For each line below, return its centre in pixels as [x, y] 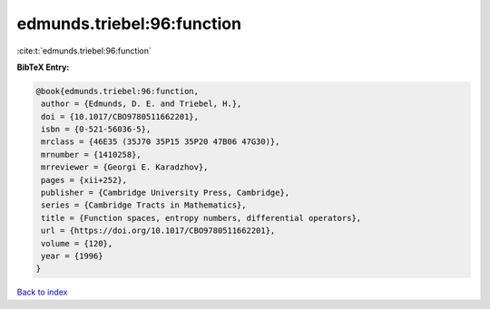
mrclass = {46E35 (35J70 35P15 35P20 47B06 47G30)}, [161, 142]
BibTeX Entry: [43, 67]
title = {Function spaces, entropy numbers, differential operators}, [201, 218]
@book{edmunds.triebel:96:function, [118, 91]
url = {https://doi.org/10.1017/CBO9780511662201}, [158, 231]
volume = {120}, [77, 243]
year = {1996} [72, 256]
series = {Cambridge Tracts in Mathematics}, [144, 205]
